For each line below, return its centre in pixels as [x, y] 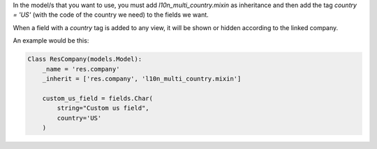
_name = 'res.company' [81, 69]
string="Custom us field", [103, 108]
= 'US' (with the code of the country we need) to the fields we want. [111, 15]
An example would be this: [51, 41]
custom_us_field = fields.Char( [98, 98]
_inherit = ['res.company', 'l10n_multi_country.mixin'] [142, 78]
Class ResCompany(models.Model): [85, 59]
